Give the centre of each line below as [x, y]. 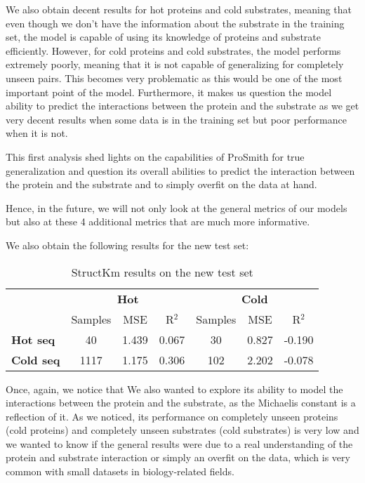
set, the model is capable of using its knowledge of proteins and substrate [163, 37]
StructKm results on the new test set [162, 272]
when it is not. [37, 133]
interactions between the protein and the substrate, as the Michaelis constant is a [181, 403]
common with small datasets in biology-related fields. [120, 471]
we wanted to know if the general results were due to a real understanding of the [179, 443]
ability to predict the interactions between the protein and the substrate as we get [182, 106]
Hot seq [33, 339]
